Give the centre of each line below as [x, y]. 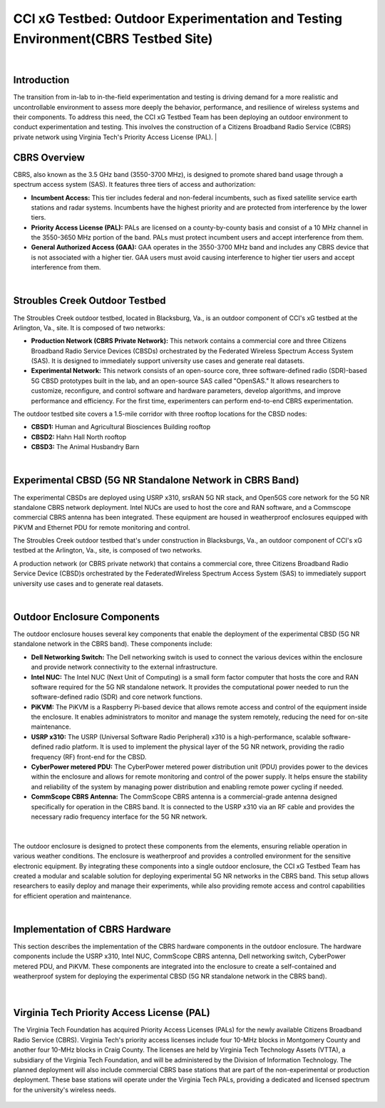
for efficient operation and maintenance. [72, 896]
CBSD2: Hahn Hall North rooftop [79, 437]
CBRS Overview [49, 157]
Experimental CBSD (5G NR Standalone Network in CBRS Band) [156, 480]
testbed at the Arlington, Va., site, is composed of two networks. [108, 550]
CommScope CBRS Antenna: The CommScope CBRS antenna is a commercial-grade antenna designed [184, 797]
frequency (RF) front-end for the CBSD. [89, 756]
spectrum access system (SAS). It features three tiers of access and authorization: [134, 185]
